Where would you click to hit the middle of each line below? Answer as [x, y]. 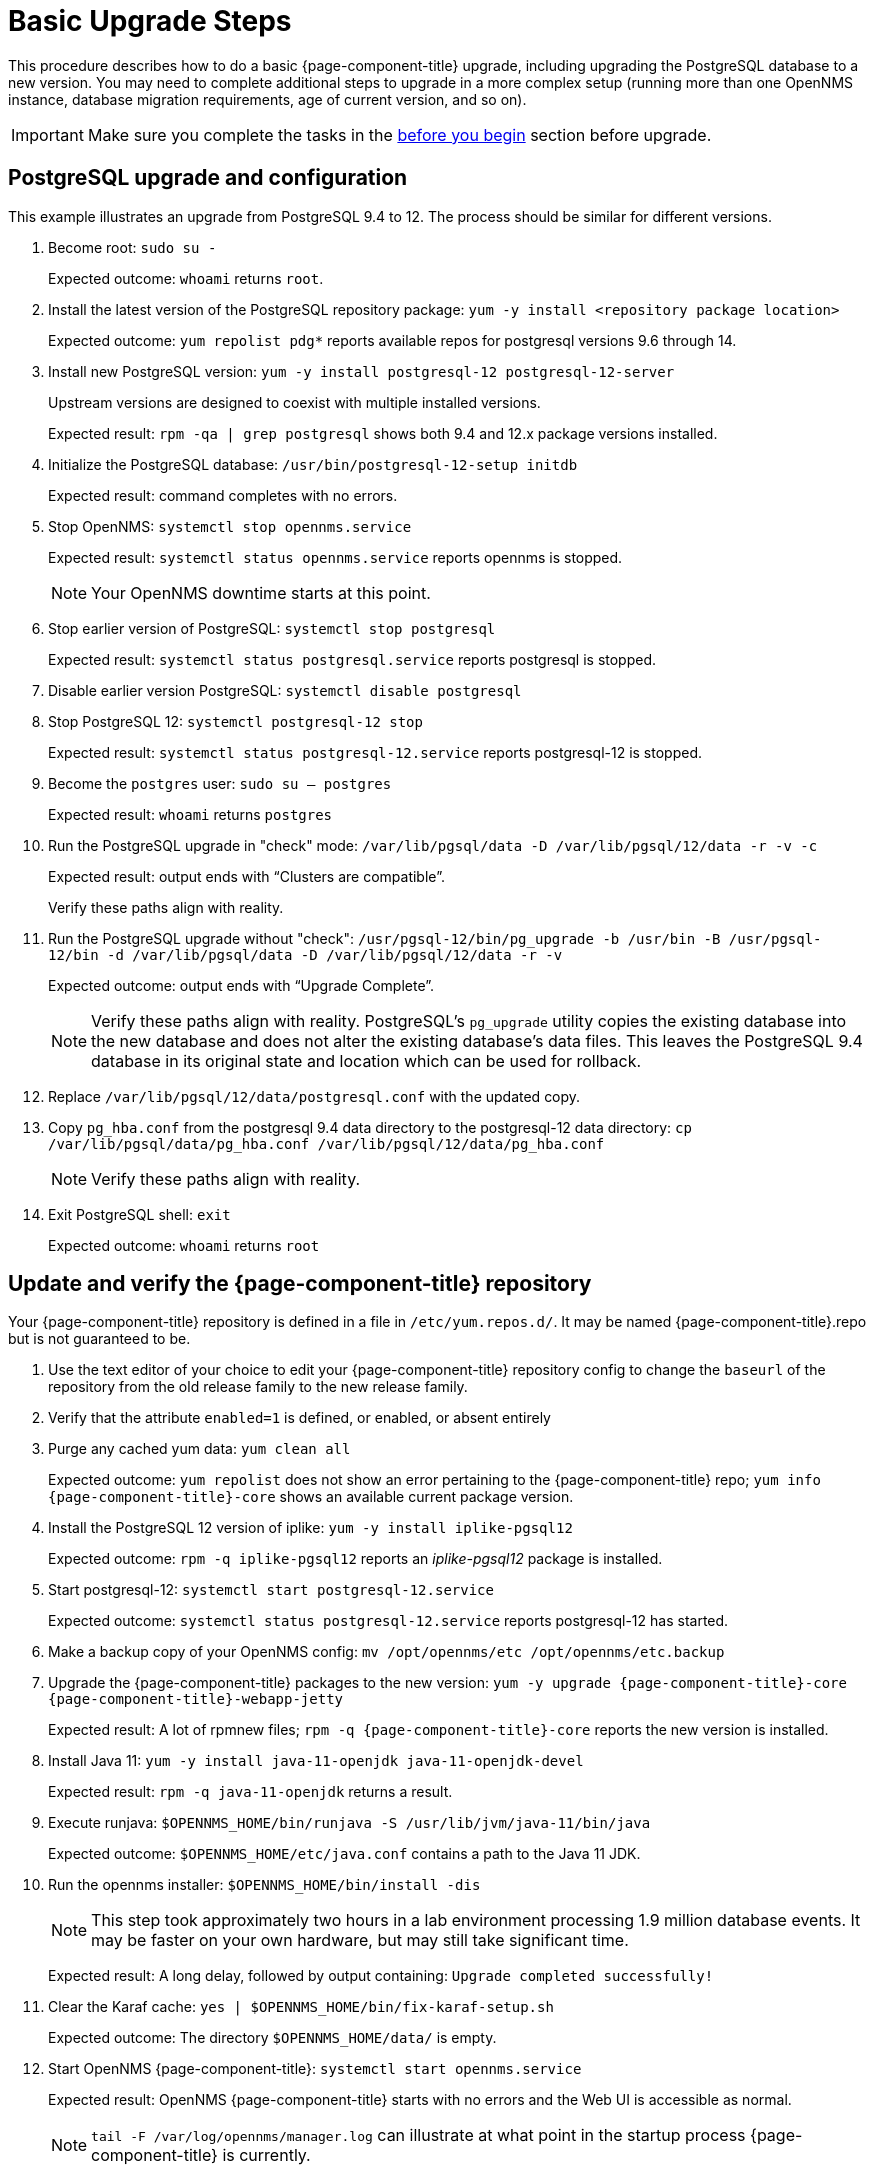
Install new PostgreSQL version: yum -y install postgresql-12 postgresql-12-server [361, 371]
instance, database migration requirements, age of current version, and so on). [267, 99]
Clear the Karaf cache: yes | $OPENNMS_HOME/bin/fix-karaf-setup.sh [301, 2007]
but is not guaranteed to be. [99, 1339]
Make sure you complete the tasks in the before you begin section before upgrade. [399, 134]
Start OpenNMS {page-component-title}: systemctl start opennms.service [315, 2069]
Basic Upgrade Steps [150, 21]
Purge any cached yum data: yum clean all [199, 1449]
